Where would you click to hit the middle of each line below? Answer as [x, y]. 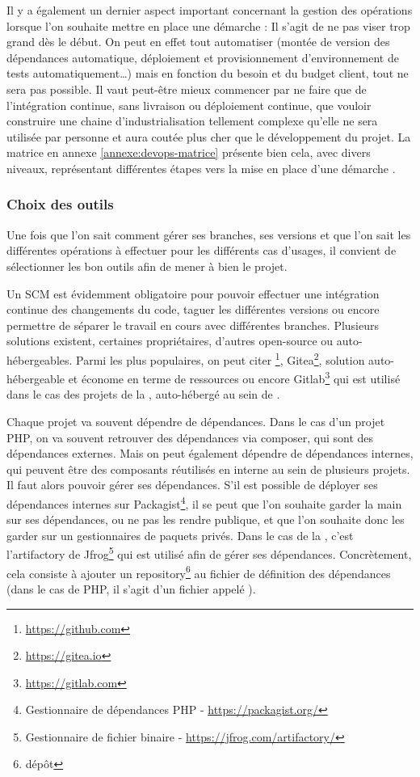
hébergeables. [40, 359]
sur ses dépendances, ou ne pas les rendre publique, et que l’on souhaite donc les [206, 519]
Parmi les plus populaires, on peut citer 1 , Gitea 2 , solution [220, 358]
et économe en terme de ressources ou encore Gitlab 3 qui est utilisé [234, 377]
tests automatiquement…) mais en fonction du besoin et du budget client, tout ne [208, 73]
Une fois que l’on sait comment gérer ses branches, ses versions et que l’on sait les [209, 234]
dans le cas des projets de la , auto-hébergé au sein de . [143, 394]
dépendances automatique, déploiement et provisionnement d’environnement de [203, 57]
